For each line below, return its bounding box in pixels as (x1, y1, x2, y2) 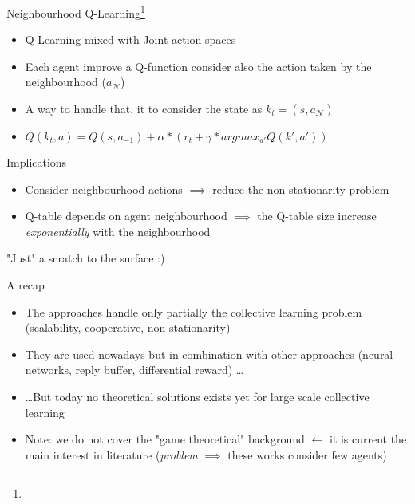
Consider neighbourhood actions (25, 180, 183, 197)
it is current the (329, 431, 407, 447)
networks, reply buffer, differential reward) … (25, 361, 244, 378)
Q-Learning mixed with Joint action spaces (25, 31, 236, 48)
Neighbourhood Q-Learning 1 (6, 2, 145, 21)
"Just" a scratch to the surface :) (6, 250, 165, 266)
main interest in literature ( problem (25, 446, 198, 463)
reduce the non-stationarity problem (212, 180, 389, 197)
